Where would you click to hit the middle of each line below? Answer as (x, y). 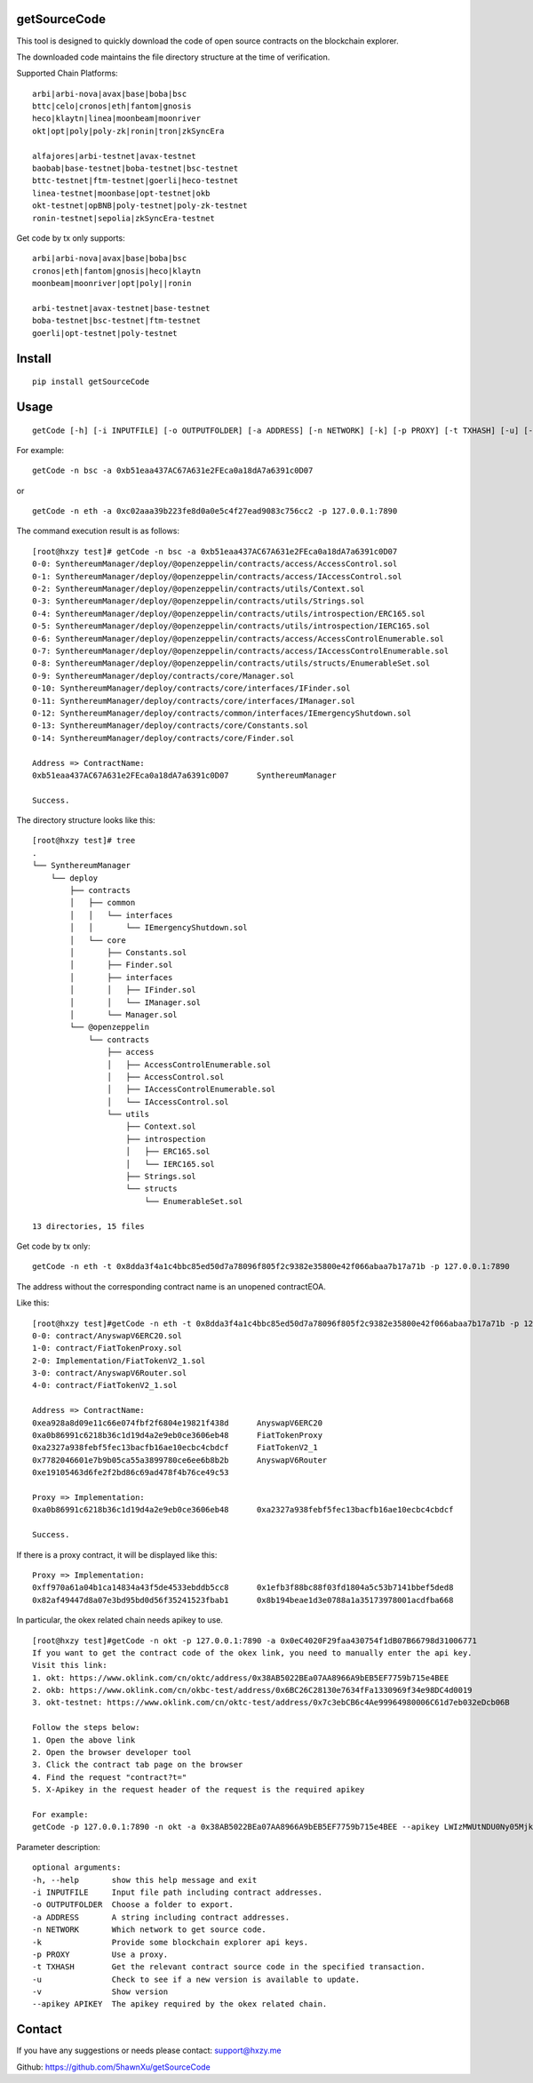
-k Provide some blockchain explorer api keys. (171, 1942)
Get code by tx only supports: (71, 238)
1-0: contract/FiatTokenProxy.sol (107, 1348)
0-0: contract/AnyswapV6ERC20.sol (107, 1336)
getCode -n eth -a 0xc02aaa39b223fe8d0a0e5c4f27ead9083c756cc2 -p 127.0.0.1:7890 (215, 511)
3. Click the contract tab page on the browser (138, 1765)
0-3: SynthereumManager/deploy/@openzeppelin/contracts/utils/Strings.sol (199, 601)
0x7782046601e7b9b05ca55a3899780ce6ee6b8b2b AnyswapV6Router (180, 1460)
